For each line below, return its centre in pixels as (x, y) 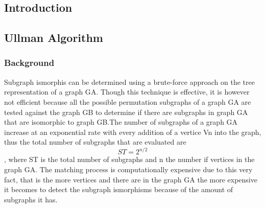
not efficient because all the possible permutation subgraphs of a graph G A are (128, 101)
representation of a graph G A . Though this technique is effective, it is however (127, 92)
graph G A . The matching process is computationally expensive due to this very (128, 169)
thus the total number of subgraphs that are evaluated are (95, 142)
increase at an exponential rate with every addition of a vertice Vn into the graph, (133, 132)
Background (29, 63)
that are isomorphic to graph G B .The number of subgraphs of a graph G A (121, 122)
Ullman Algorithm (54, 38)
